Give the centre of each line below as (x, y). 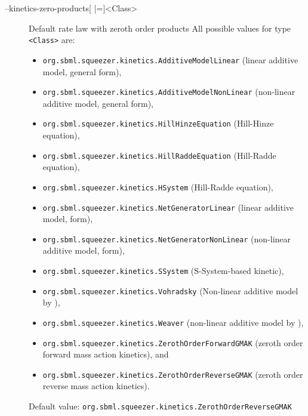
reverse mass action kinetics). (96, 386)
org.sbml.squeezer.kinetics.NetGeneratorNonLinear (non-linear (167, 238)
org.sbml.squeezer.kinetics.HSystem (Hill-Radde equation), (158, 187)
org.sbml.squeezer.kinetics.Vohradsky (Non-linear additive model (170, 290)
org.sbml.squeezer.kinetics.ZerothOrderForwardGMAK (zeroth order (173, 342)
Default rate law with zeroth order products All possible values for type (160, 28)
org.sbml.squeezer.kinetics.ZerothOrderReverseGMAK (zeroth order (173, 374)
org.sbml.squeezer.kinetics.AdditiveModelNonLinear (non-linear (169, 92)
